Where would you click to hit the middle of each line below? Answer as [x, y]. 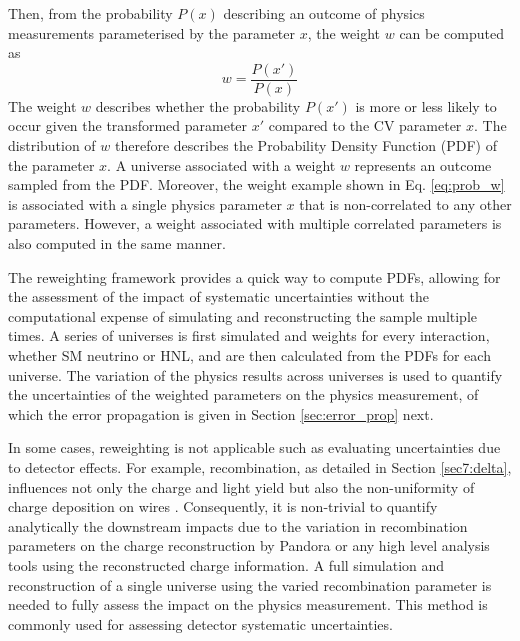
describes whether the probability [198, 105]
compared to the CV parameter [365, 125]
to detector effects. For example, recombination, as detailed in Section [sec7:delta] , [260, 466]
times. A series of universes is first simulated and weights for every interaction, [249, 335]
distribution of [52, 145]
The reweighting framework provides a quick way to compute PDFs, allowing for [254, 276]
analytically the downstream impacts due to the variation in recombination [238, 525]
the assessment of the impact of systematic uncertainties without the [218, 296]
